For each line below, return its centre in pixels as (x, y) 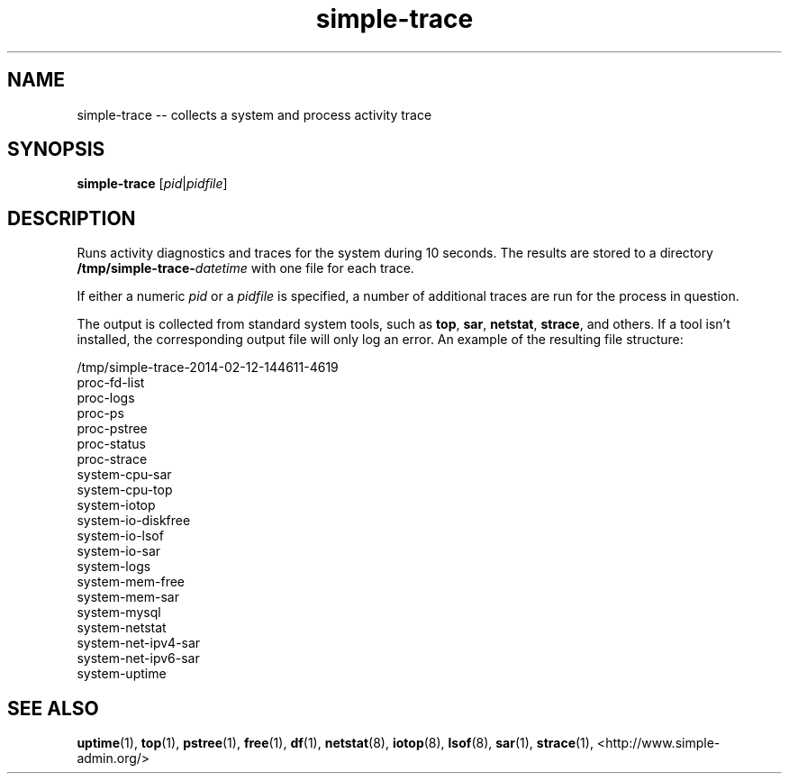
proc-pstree (112, 429)
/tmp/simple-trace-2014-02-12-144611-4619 (208, 368)
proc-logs (106, 398)
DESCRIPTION (72, 218)
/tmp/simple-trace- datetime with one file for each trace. (245, 268)
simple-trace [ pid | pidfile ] (152, 184)
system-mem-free (131, 582)
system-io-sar (119, 551)
